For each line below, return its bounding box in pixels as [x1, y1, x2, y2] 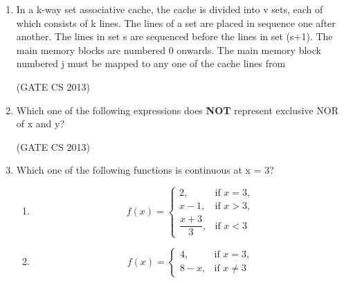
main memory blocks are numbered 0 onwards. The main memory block [16, 42, 321, 57]
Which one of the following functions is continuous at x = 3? [16, 163, 274, 177]
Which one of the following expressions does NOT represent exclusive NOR [16, 102, 339, 117]
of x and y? [16, 116, 65, 131]
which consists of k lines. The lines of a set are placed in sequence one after [16, 15, 336, 30]
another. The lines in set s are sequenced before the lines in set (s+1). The [16, 29, 333, 44]
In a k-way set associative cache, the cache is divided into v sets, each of [16, 2, 323, 16]
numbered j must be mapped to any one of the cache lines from [16, 56, 286, 71]
